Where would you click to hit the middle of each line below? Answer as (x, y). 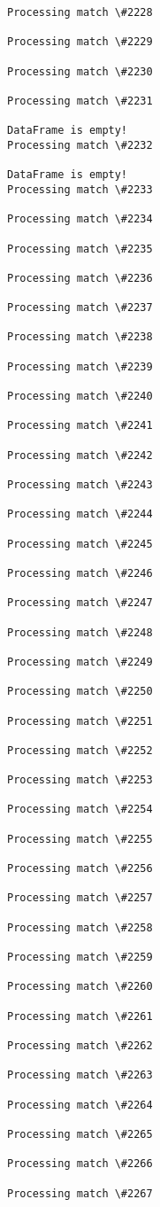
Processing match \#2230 (80, 71)
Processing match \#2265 (80, 1134)
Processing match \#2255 (80, 839)
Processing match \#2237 (80, 308)
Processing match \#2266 (80, 1164)
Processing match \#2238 (80, 337)
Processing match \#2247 (80, 603)
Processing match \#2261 (80, 1016)
